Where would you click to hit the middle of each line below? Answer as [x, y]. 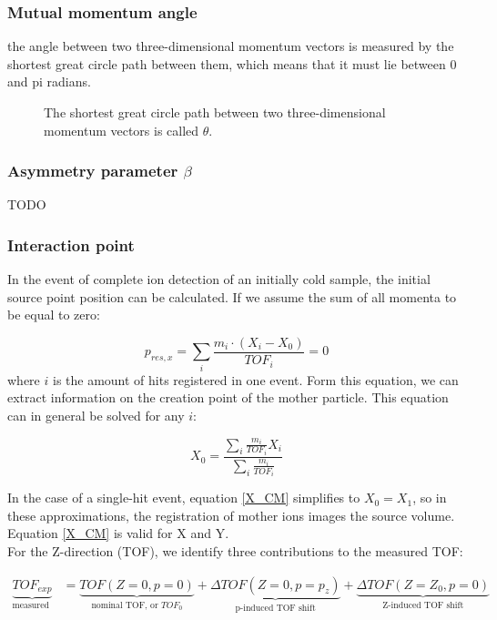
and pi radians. [49, 81]
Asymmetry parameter [93, 171]
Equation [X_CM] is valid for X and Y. [118, 533]
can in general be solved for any [96, 415]
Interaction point [71, 244]
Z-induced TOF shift [423, 605]
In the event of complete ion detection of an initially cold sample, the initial [219, 279]
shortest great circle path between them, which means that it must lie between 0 [232, 63]
